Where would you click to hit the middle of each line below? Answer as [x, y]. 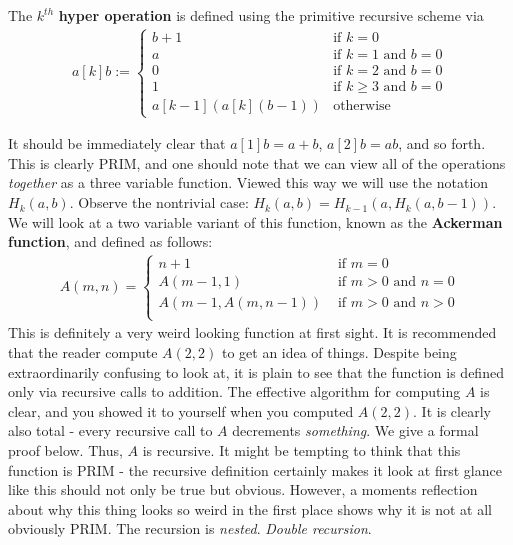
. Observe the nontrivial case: [159, 202]
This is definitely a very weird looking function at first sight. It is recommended [252, 332]
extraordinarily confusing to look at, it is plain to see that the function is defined [256, 371]
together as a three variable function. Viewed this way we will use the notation [248, 182]
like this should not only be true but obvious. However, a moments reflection [243, 489]
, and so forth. [442, 143]
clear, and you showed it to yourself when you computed [181, 410]
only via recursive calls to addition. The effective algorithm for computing [234, 391]
